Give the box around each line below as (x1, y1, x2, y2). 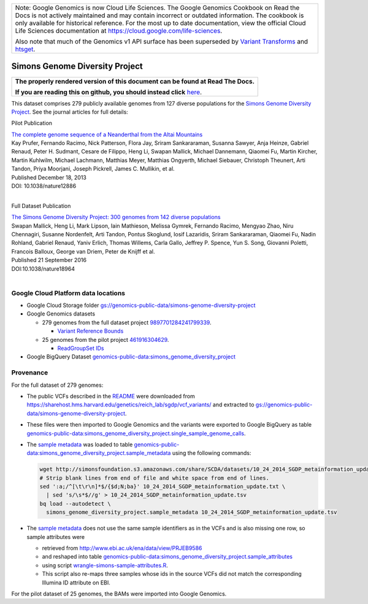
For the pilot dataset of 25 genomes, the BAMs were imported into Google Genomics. (11, 590, 227, 597)
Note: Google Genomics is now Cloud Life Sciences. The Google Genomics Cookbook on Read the (15, 4, 300, 12)
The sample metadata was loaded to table (26, 441, 133, 448)
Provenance (11, 368, 48, 377)
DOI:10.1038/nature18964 (11, 265, 75, 273)
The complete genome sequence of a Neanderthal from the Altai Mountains (11, 131, 203, 138)
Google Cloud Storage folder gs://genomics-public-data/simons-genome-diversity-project (26, 301, 256, 309)
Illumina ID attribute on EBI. (42, 579, 110, 586)
